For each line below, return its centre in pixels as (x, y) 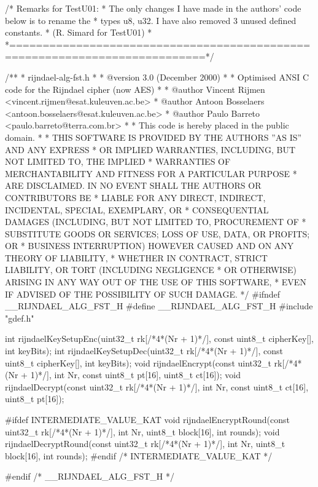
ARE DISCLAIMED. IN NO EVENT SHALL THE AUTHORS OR (133, 185)
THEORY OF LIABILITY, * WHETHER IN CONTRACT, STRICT (136, 257)
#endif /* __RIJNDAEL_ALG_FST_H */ (90, 476)
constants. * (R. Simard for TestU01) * (79, 32)
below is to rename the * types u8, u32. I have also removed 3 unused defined (151, 20)
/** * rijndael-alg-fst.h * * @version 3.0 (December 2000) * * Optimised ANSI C (157, 77)
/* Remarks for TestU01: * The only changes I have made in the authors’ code (153, 8)
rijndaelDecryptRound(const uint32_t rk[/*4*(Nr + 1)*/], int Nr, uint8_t (145, 444)
